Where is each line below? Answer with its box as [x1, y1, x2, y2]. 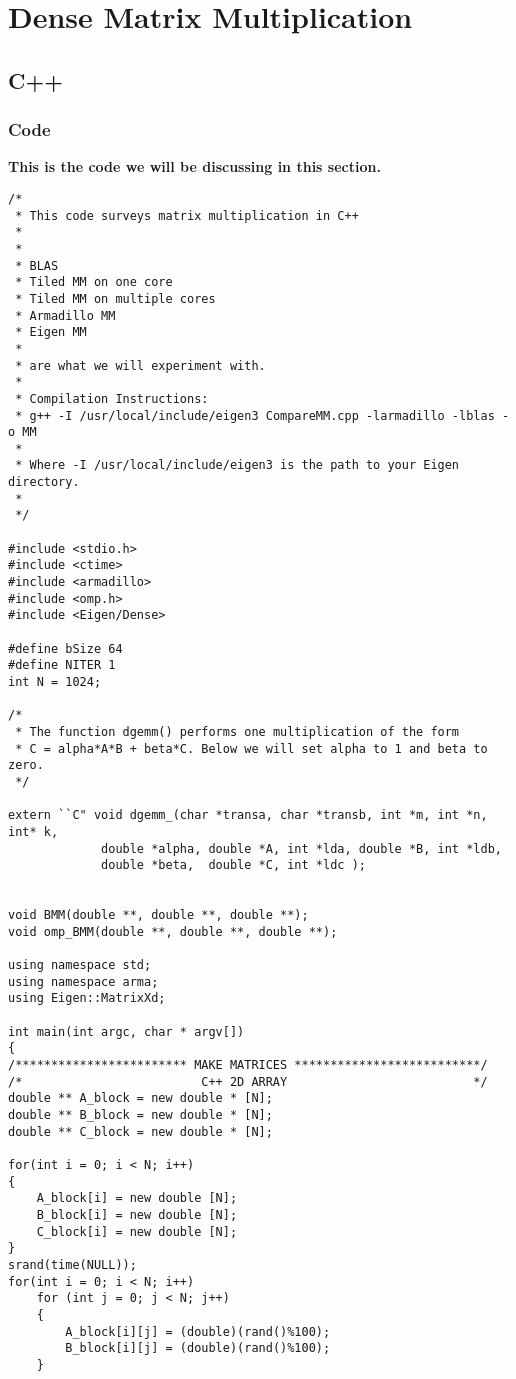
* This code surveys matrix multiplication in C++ [15, 208, 359, 223]
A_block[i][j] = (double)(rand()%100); [65, 1324, 331, 1339]
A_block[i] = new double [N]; [36, 1191, 238, 1206]
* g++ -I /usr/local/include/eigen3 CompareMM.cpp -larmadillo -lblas [15, 408, 495, 423]
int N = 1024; [8, 675, 102, 689]
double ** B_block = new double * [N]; [8, 1108, 273, 1123]
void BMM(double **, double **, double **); [8, 908, 309, 923]
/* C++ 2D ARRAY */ [8, 1074, 488, 1089]
